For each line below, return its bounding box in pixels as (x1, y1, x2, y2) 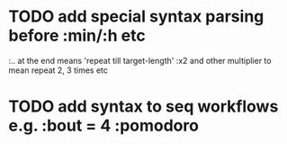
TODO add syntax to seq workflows (8, 96, 279, 117)
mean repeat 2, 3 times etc (8, 65, 109, 76)
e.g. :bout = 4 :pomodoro (8, 115, 200, 136)
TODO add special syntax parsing (8, 6, 265, 27)
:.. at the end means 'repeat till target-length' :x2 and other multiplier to (8, 55, 272, 66)
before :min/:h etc (8, 25, 146, 46)
